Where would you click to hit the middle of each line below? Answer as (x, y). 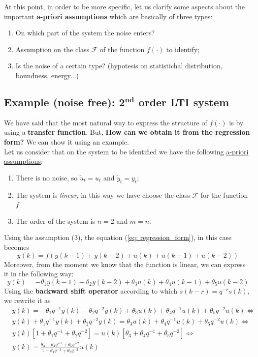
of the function (122, 49)
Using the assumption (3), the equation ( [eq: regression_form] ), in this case (118, 237)
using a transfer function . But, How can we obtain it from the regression (127, 132)
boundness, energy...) (47, 75)
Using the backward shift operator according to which (91, 290)
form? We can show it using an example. (66, 141)
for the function (224, 194)
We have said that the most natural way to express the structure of (106, 122)
